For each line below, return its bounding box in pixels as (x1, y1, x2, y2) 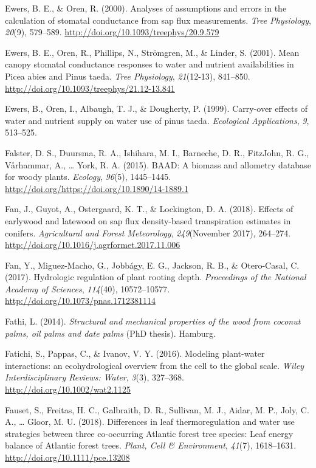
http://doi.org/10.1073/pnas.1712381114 (5, 294, 156, 307)
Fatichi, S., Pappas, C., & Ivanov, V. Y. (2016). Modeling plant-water (5, 347, 265, 360)
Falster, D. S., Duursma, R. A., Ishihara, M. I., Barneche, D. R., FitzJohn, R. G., (5, 146, 309, 159)
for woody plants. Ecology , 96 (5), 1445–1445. (5, 170, 171, 183)
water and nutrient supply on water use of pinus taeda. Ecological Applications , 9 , (5, 114, 309, 126)
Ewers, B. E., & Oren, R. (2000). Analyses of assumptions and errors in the (5, 2, 287, 14)
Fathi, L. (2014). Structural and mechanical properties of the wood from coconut (5, 315, 301, 328)
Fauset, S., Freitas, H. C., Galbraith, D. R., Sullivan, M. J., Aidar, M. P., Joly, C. (5, 403, 309, 416)
